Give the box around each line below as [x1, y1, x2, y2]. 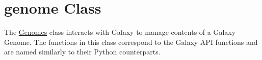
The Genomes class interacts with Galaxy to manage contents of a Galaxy [4, 27, 236, 37]
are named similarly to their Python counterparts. [4, 46, 161, 57]
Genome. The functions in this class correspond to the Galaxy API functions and [4, 36, 258, 47]
